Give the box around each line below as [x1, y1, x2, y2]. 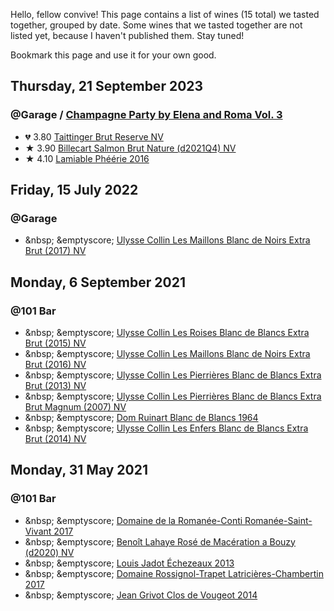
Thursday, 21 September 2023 [10, 78, 204, 95]
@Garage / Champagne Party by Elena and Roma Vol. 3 [10, 108, 283, 122]
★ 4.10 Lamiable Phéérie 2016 [24, 152, 150, 164]
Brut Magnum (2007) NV [24, 401, 127, 413]
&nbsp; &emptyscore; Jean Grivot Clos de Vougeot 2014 [24, 589, 258, 601]
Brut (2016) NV [24, 359, 87, 371]
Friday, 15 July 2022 [10, 182, 139, 199]
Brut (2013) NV [24, 380, 87, 392]
